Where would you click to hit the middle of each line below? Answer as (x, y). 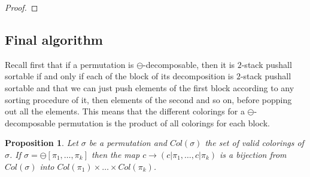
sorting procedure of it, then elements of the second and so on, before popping (148, 99)
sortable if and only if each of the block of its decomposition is (119, 76)
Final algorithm (54, 39)
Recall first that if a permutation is (69, 64)
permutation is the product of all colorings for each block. (164, 122)
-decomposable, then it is (189, 64)
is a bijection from (253, 154)
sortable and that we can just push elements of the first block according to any (150, 87)
